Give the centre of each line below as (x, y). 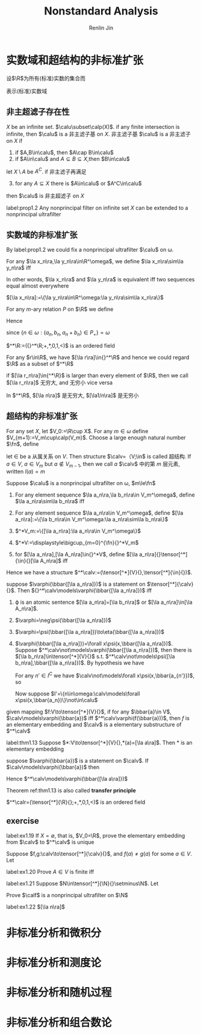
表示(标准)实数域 (27, 91)
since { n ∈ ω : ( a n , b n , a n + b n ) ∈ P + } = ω (58, 333)
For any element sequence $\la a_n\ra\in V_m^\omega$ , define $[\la (99, 513)
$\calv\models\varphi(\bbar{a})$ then (53, 767)
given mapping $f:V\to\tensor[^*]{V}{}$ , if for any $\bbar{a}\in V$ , (89, 712)
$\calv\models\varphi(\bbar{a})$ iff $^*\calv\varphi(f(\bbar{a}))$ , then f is (98, 718)
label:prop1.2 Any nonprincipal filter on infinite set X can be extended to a (97, 208)
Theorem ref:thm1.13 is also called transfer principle (71, 791)
